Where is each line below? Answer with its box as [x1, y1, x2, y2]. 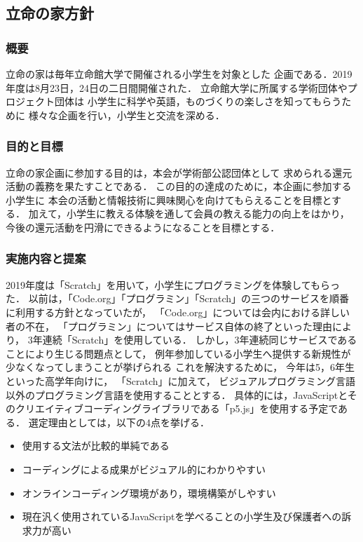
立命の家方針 [6, 2, 94, 24]
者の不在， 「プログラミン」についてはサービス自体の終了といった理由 [6, 318, 332, 333]
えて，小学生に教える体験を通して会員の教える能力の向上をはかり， [38, 206, 350, 221]
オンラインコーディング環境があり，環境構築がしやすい [22, 485, 276, 500]
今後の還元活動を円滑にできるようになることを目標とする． [6, 219, 280, 234]
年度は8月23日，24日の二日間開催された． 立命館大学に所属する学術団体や [6, 80, 348, 95]
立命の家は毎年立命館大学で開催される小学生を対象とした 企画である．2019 [6, 67, 352, 81]
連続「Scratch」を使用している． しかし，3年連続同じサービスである [42, 332, 357, 347]
